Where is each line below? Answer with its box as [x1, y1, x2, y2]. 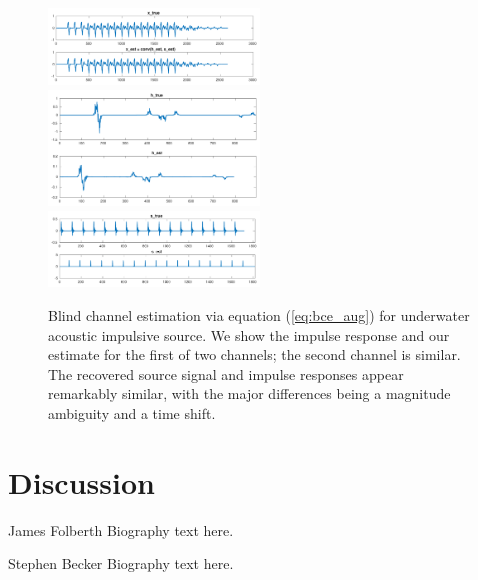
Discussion [8, 461, 155, 502]
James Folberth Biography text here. [8, 519, 234, 540]
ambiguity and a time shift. [48, 402, 216, 423]
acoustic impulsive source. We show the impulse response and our [48, 324, 450, 345]
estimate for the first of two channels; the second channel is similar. [48, 344, 461, 365]
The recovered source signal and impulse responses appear [48, 363, 404, 384]
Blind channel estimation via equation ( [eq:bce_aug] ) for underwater [48, 305, 470, 326]
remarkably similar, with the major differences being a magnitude [48, 383, 451, 404]
